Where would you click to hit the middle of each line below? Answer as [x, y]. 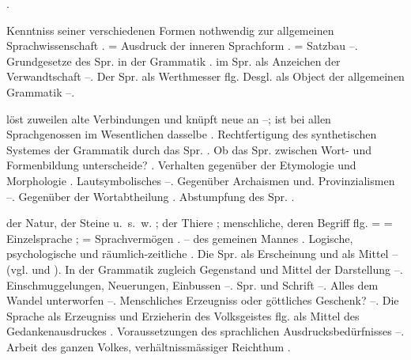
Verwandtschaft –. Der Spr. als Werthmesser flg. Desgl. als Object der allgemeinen [205, 76]
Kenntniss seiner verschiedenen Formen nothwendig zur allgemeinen [170, 30]
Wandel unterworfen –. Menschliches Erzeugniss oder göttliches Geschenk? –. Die [203, 300]
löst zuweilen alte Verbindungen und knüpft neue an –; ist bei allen [169, 118]
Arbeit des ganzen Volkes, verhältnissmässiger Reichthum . [149, 346]
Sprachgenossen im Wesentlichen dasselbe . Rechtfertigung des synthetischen [192, 134]
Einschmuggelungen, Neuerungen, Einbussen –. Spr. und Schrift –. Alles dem [192, 284]
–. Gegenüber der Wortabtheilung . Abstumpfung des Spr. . [151, 196]
